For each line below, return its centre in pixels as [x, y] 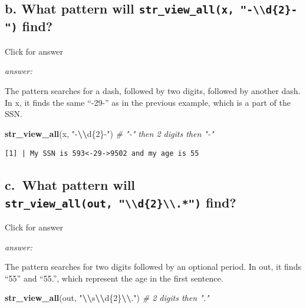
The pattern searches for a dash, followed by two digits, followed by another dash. [153, 90]
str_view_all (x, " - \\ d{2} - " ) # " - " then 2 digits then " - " [109, 133]
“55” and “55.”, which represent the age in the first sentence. [114, 278]
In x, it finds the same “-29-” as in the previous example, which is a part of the [148, 102]
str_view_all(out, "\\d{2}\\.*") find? [121, 202]
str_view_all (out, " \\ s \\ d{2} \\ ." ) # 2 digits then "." [107, 298]
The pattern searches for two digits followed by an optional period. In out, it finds [153, 267]
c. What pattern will [70, 185]
